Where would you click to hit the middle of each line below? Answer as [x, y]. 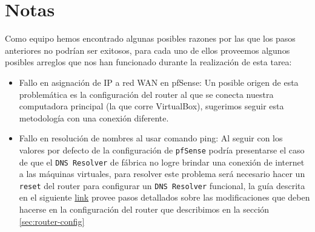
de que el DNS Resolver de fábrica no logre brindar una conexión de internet [162, 162]
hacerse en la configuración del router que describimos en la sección [144, 209]
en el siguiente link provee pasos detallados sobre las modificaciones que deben [164, 197]
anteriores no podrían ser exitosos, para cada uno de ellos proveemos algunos [148, 50]
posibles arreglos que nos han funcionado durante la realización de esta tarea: [148, 62]
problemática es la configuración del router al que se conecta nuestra [146, 94]
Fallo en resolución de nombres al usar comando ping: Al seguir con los [151, 138]
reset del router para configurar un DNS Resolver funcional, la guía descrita [162, 185]
